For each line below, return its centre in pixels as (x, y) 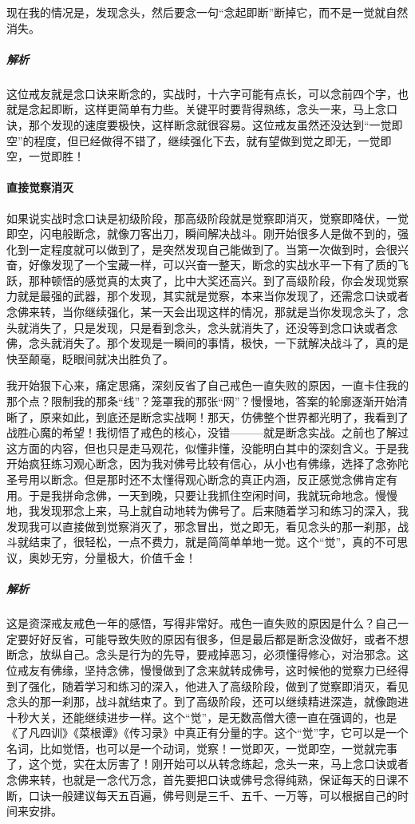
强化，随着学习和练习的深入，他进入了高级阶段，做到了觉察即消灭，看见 (218, 685)
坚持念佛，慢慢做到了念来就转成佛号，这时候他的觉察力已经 (241, 669)
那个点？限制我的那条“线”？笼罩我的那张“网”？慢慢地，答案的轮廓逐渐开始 (202, 401)
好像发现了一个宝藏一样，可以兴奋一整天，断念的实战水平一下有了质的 (213, 265)
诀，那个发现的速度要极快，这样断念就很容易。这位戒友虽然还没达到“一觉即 (205, 124)
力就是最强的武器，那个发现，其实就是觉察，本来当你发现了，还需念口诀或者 (207, 296)
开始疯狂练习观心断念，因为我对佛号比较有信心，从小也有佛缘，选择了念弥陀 (207, 463)
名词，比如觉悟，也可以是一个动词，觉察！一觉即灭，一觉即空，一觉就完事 (202, 748)
